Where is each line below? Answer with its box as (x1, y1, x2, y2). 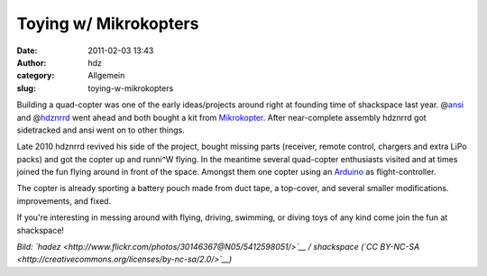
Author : (16, 57, 47, 68)
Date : (16, 45, 38, 56)
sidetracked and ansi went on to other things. (16, 124, 185, 135)
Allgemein (87, 70, 125, 81)
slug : (16, 82, 36, 94)
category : (16, 70, 55, 81)
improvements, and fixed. (16, 195, 112, 207)
